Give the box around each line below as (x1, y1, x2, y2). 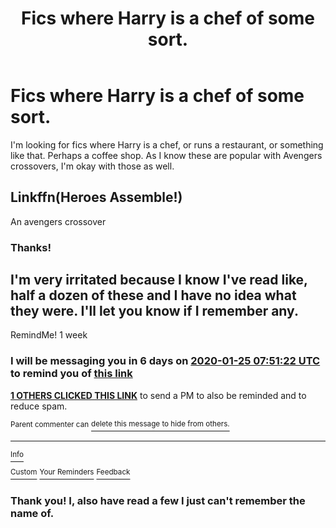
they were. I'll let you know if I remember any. (10, 303, 299, 320)
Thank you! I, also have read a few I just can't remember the (10, 494, 306, 508)
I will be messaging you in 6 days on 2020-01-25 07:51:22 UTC (10, 354, 321, 368)
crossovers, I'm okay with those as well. (10, 160, 175, 172)
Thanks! (10, 240, 52, 254)
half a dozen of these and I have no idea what (10, 287, 297, 304)
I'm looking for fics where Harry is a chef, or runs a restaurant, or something (10, 138, 324, 151)
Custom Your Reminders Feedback (10, 467, 131, 477)
